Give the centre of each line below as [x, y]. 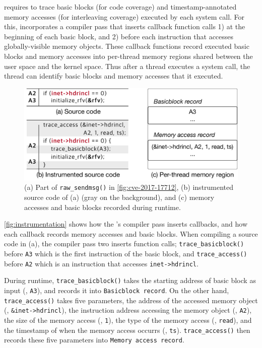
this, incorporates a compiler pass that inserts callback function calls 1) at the [125, 26]
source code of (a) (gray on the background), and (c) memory [119, 197]
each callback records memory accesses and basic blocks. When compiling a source [131, 233]
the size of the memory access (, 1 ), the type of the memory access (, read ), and [128, 320]
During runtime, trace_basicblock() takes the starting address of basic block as [130, 280]
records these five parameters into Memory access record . [94, 340]
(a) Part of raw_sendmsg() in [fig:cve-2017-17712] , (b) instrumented [129, 187]
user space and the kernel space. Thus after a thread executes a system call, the [127, 66]
